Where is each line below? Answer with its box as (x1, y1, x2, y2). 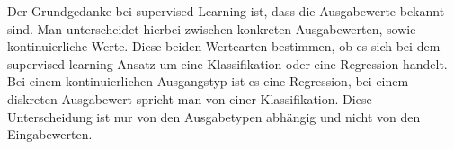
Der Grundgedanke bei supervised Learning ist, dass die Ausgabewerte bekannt (7, 2, 445, 20)
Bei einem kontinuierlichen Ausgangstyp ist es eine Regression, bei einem (7, 72, 409, 91)
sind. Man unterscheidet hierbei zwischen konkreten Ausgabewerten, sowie (7, 19, 416, 38)
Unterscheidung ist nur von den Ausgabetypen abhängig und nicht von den (7, 107, 421, 126)
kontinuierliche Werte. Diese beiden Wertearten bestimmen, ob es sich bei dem (7, 37, 441, 56)
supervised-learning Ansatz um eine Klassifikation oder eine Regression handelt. (7, 54, 448, 73)
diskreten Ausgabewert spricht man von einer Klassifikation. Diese (7, 89, 372, 108)
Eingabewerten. (7, 125, 93, 144)
